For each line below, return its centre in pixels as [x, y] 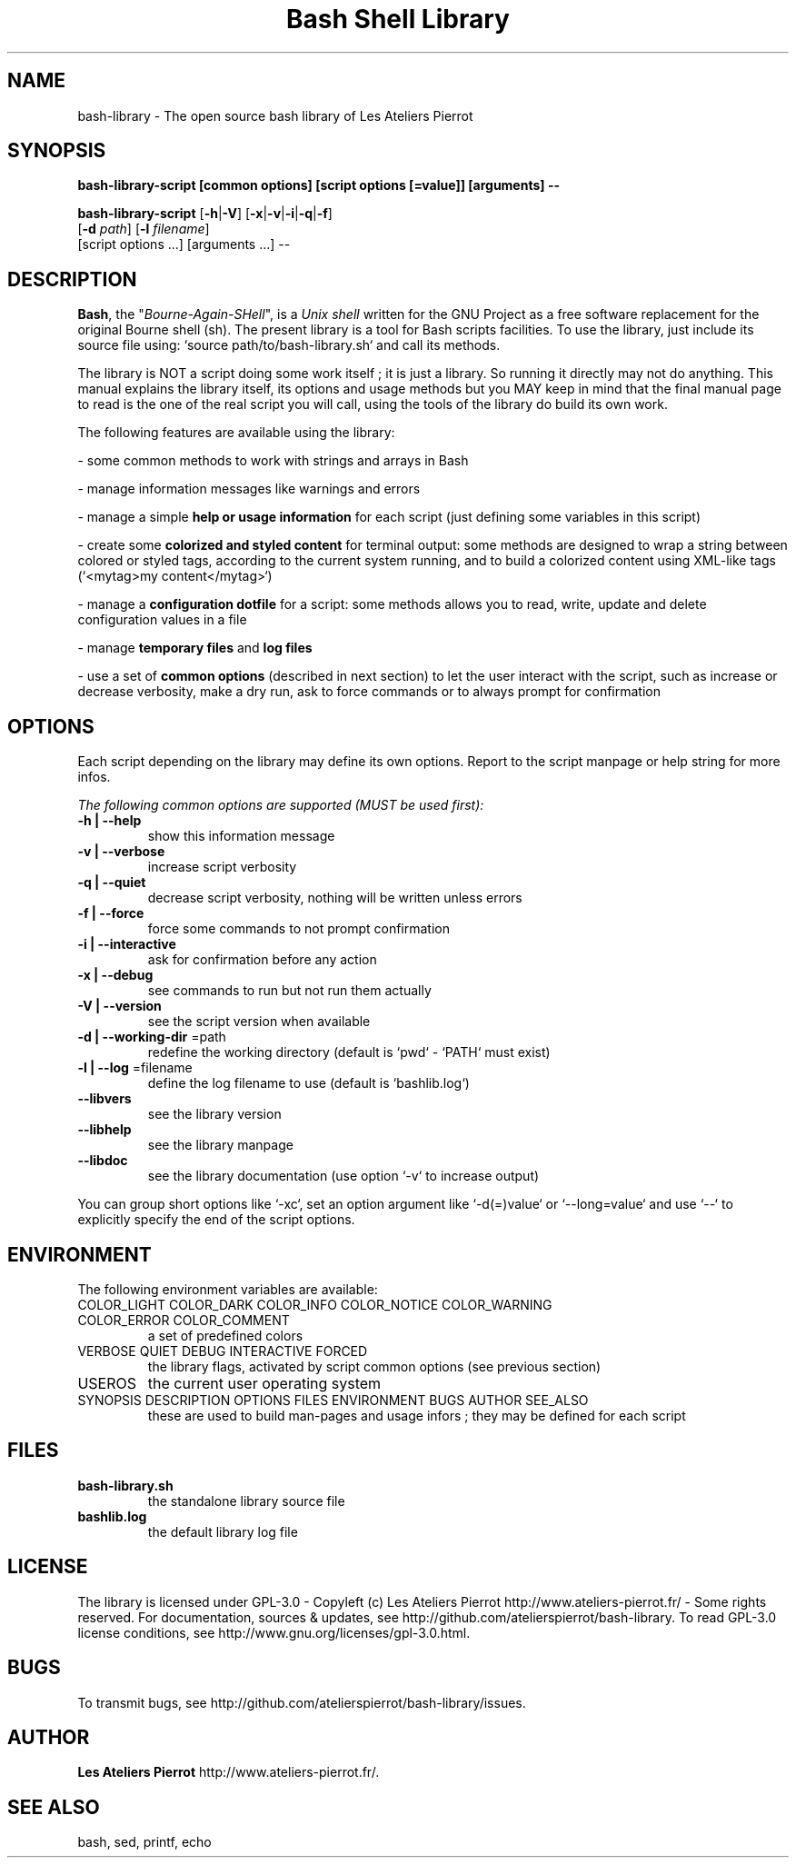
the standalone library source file [246, 1501]
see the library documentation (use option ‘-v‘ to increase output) [343, 1176]
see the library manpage [220, 1145]
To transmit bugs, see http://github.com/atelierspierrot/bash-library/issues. [302, 1702]
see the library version [214, 1114]
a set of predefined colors [225, 1335]
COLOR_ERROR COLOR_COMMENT [184, 1320]
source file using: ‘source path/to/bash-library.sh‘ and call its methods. [289, 345]
